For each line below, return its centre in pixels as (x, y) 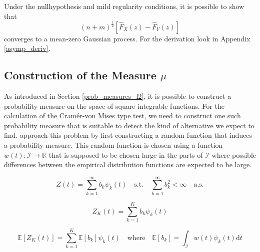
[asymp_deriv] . (27, 48)
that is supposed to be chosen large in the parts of (126, 154)
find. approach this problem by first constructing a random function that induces (128, 135)
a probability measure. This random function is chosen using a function (113, 144)
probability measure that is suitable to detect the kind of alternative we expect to (129, 125)
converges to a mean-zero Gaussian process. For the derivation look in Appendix (127, 38)
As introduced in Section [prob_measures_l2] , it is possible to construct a (118, 96)
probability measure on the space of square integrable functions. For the (114, 106)
